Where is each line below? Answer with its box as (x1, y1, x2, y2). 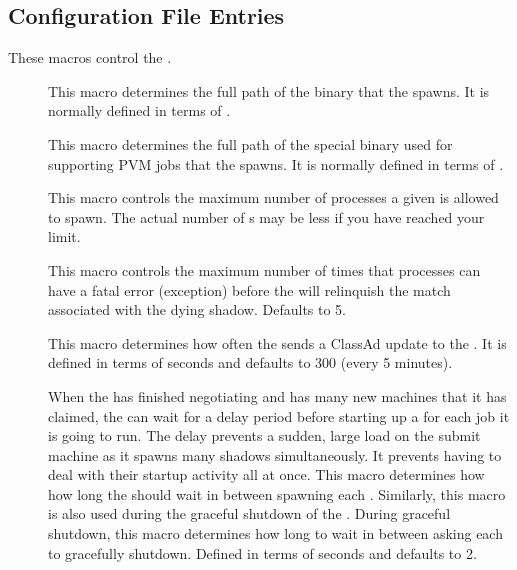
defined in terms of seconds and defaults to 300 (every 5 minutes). (48, 352, 453, 373)
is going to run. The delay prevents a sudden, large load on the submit (48, 425, 481, 446)
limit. (48, 226, 81, 247)
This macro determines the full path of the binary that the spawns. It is (48, 80, 490, 101)
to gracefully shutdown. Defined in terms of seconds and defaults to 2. (48, 542, 477, 563)
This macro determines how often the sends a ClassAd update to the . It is (48, 332, 507, 353)
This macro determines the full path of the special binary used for (48, 133, 453, 154)
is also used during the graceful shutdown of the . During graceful (48, 503, 451, 524)
